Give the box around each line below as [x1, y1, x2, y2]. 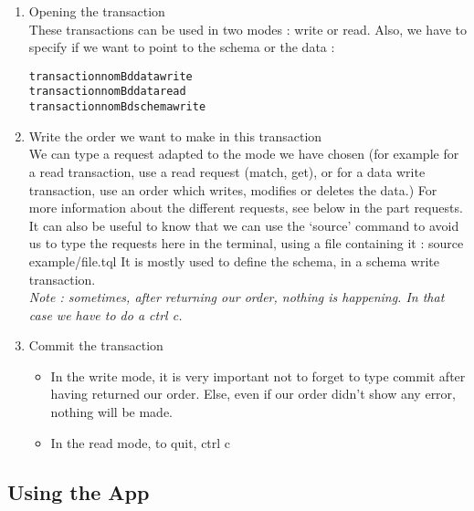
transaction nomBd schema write [28, 100, 206, 114]
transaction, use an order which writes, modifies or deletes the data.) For [28, 180, 437, 199]
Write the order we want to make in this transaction [28, 126, 322, 145]
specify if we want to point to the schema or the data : [28, 37, 335, 57]
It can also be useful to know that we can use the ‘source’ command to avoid [28, 215, 459, 235]
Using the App [7, 477, 150, 506]
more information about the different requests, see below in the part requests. [28, 198, 463, 217]
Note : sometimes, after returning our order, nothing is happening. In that [28, 287, 445, 307]
